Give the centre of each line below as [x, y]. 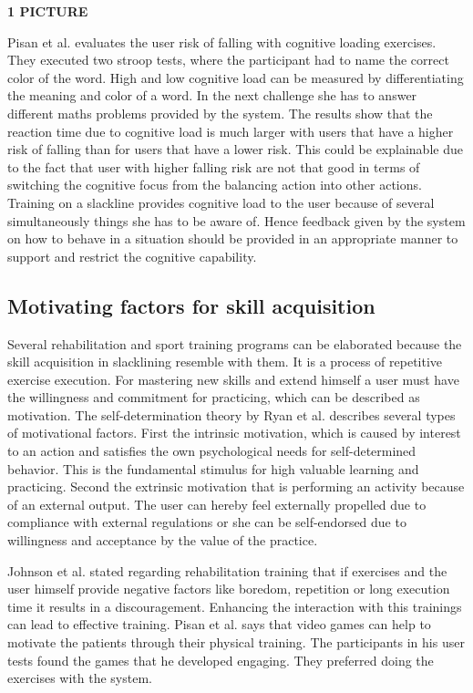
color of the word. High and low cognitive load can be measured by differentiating [236, 77]
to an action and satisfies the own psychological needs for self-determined [212, 451]
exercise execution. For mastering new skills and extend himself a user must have [233, 379]
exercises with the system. [80, 678]
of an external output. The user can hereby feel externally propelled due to [217, 504]
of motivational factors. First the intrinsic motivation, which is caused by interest [234, 433]
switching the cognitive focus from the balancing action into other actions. [215, 185]
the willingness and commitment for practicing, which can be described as [214, 397]
